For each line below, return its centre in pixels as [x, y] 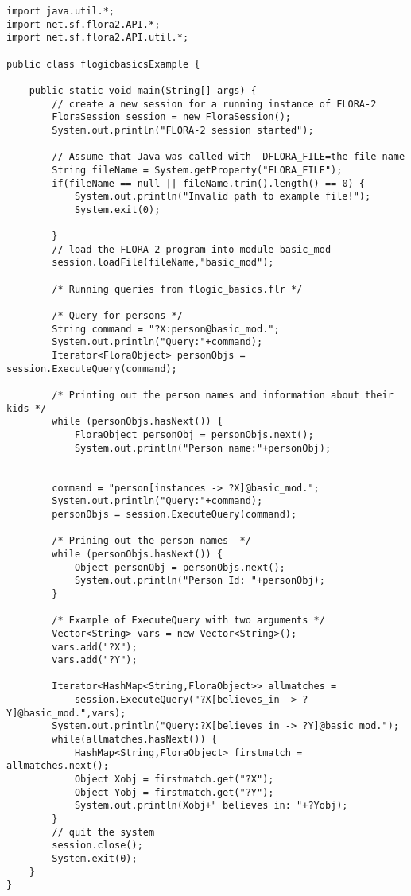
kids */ [27, 408]
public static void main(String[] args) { [143, 90]
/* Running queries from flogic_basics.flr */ [177, 289]
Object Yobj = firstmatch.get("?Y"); [174, 792]
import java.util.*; [61, 11]
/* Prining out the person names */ [151, 541]
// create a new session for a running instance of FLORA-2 [214, 104]
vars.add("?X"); [95, 647]
